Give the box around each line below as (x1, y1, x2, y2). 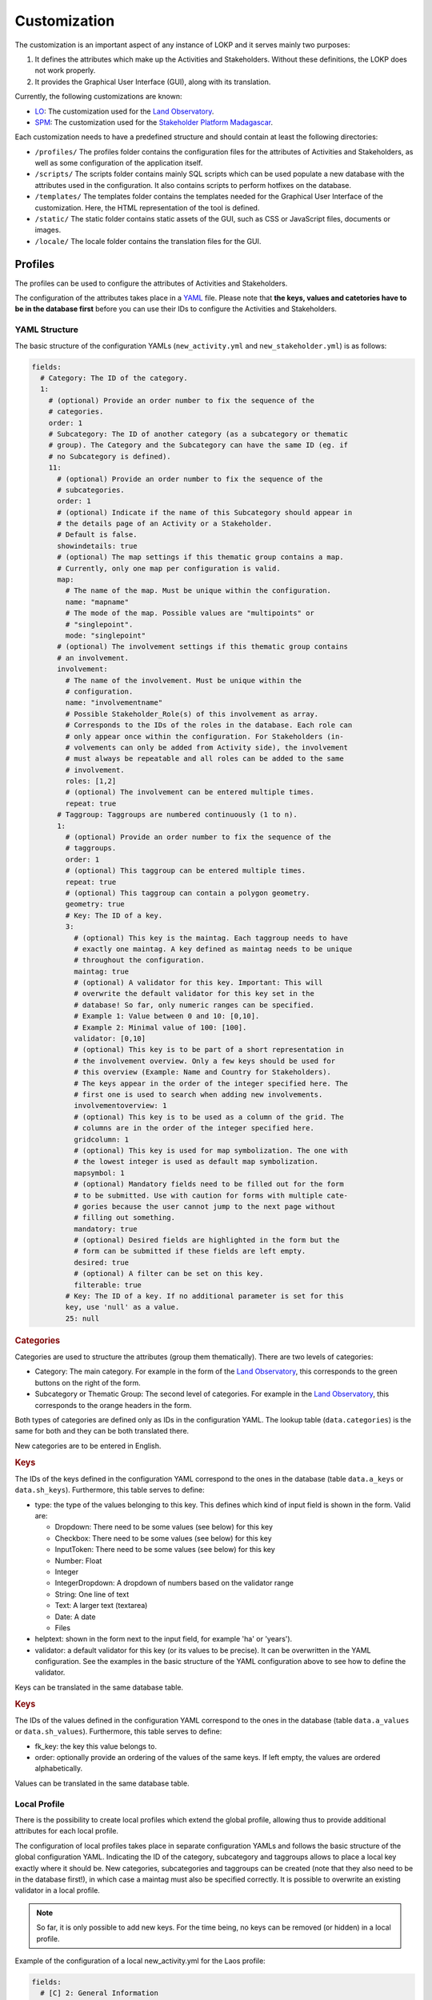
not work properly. (34, 66, 96, 75)
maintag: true (73, 966, 130, 976)
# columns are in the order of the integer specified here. (73, 1124, 315, 1133)
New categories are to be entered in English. (14, 1441, 162, 1450)
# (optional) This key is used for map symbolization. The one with (73, 1146, 348, 1155)
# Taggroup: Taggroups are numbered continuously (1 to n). (57, 810, 298, 819)
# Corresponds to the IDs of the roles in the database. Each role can (65, 721, 353, 730)
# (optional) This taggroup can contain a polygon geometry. (65, 888, 310, 898)
